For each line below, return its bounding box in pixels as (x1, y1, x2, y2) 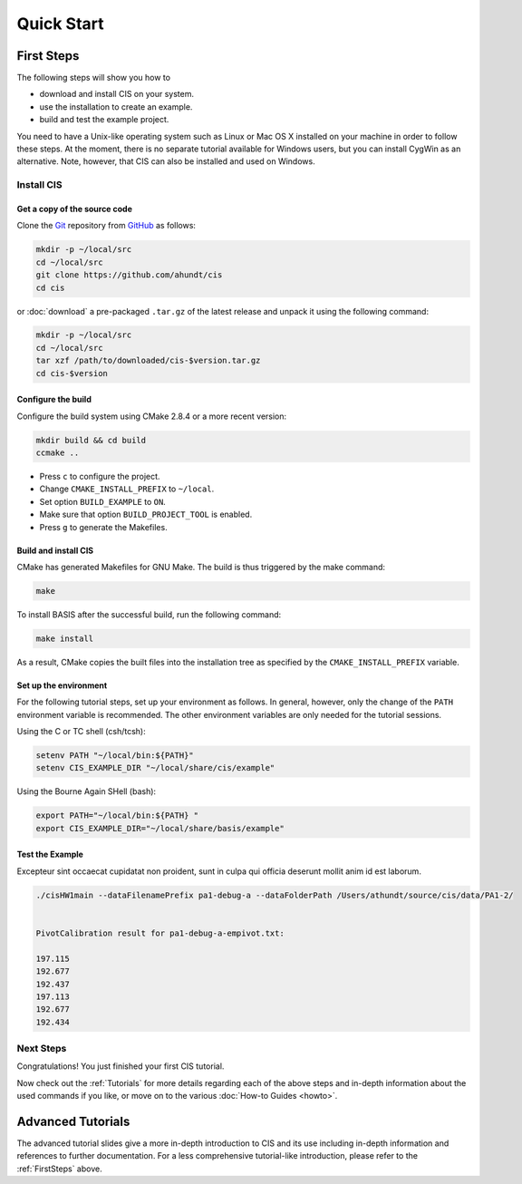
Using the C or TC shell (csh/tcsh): (16, 726, 146, 737)
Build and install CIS (16, 545, 94, 556)
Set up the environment (16, 680, 108, 691)
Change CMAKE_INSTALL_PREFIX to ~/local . (39, 483, 215, 494)
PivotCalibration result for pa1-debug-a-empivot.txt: (35, 927, 285, 938)
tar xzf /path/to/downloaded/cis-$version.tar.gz (35, 355, 261, 366)
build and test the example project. (39, 114, 169, 125)
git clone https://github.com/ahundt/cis (35, 270, 223, 280)
